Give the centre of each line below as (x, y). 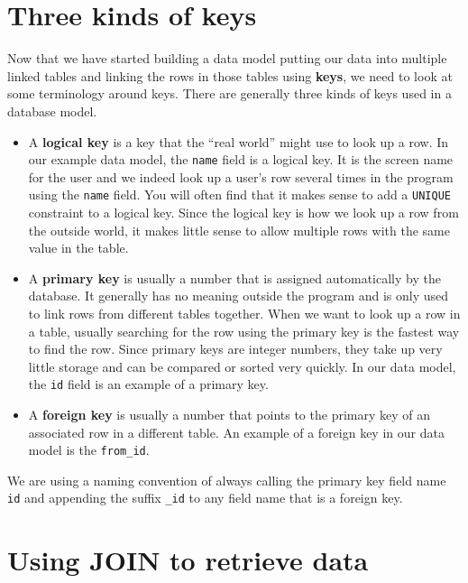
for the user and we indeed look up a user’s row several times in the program (241, 176)
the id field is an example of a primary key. (148, 384)
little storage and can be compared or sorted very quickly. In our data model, (242, 366)
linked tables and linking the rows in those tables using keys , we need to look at (230, 75)
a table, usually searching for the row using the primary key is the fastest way (244, 331)
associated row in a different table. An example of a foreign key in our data (236, 432)
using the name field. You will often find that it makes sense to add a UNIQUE (239, 194)
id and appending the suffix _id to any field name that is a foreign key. (205, 498)
